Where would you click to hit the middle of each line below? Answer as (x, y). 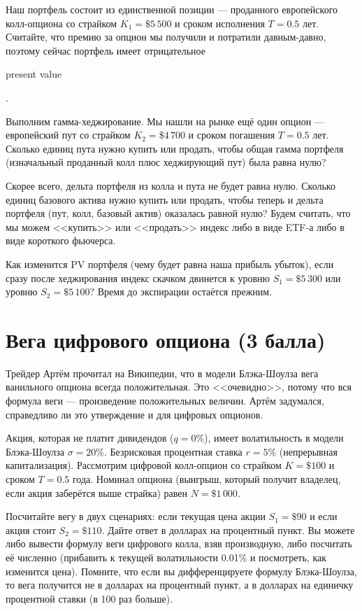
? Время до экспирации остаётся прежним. (181, 292)
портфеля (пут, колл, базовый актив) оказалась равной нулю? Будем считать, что (178, 213)
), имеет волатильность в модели (274, 438)
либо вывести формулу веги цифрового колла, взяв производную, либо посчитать (179, 543)
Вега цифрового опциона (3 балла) (166, 339)
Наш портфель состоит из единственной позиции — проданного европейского (172, 9)
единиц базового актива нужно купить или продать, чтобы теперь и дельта (165, 199)
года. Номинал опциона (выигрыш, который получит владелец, (207, 478)
